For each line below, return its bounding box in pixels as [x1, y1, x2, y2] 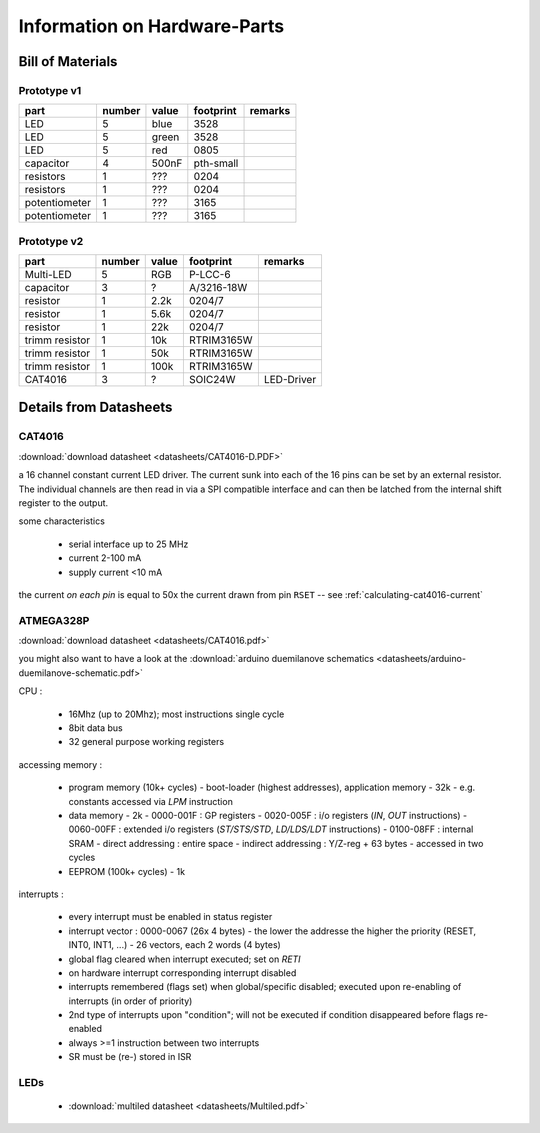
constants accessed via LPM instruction [68, 795, 234, 807]
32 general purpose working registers [68, 736, 225, 748]
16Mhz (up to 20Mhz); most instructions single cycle [68, 708, 285, 720]
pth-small [193, 156, 239, 170]
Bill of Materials [18, 53, 118, 70]
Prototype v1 [18, 83, 82, 97]
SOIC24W [188, 373, 236, 387]
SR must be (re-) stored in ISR [68, 1051, 192, 1063]
